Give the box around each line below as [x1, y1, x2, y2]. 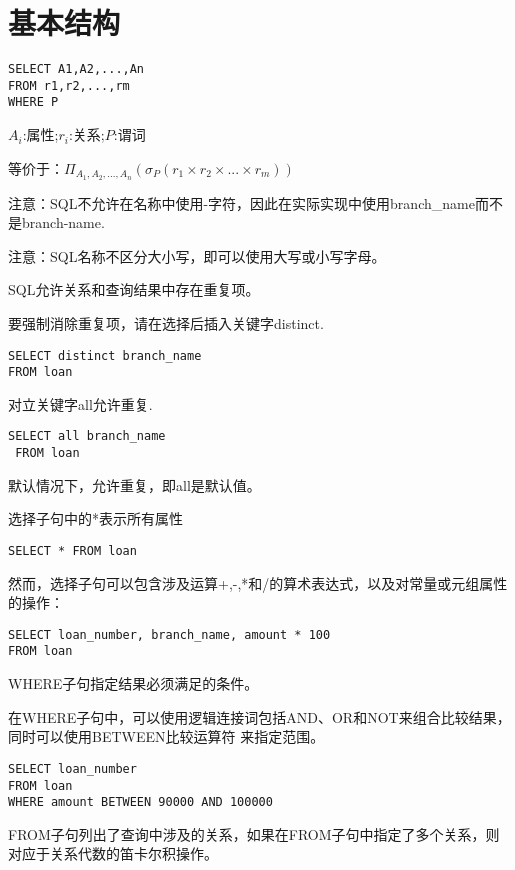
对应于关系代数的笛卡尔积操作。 [8, 843, 218, 864]
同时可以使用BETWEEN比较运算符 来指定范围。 [8, 726, 325, 747]
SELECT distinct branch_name [8, 348, 202, 363]
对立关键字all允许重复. [8, 393, 153, 414]
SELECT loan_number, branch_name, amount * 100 [8, 627, 331, 642]
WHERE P [8, 95, 59, 110]
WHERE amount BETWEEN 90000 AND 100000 [8, 795, 273, 810]
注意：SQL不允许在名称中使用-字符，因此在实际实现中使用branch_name [8, 192, 475, 213]
